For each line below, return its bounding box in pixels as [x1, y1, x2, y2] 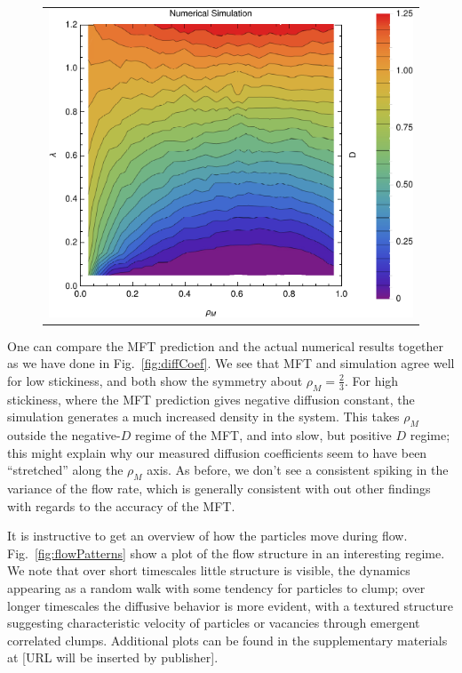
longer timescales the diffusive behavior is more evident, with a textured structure [7, 596, 453, 614]
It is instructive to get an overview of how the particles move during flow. [7, 526, 408, 545]
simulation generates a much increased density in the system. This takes [7, 407, 400, 426]
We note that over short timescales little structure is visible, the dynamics [7, 561, 410, 580]
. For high [344, 371, 399, 389]
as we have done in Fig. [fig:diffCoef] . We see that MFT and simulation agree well [7, 354, 455, 373]
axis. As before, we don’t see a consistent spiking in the [147, 461, 449, 479]
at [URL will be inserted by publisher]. [7, 648, 219, 667]
